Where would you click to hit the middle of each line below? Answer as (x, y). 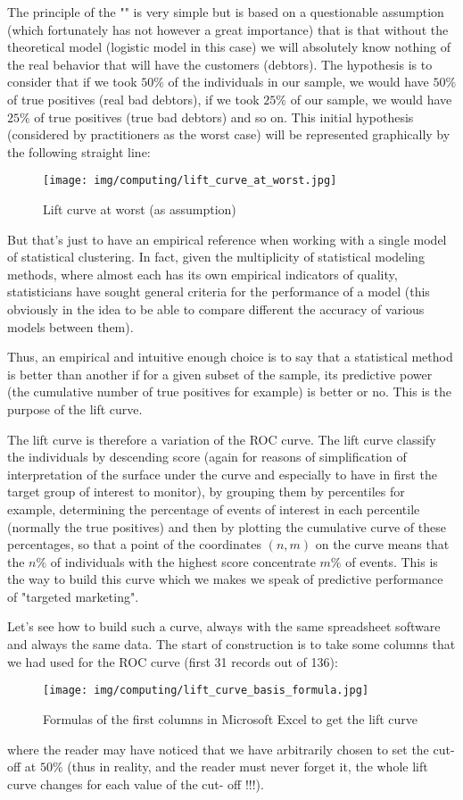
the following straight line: (79, 151)
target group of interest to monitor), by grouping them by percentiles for (206, 492)
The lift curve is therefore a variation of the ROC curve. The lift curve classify (222, 439)
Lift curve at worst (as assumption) (140, 209)
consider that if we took (72, 82)
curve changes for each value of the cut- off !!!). (136, 783)
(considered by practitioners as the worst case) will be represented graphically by (229, 134)
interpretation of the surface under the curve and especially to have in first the (222, 474)
